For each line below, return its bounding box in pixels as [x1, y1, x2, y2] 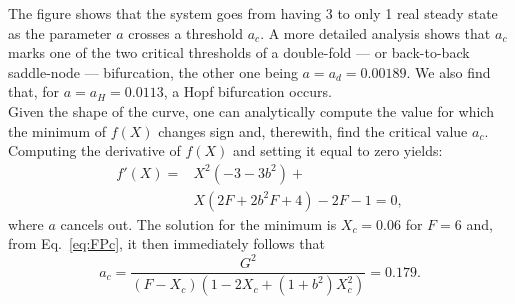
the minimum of [8, 120, 106, 141]
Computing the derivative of [8, 140, 181, 161]
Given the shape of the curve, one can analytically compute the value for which [8, 100, 494, 121]
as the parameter [8, 22, 112, 43]
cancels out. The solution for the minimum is [60, 213, 337, 234]
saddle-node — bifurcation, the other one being [8, 61, 298, 82]
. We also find [406, 61, 491, 82]
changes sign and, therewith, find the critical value [158, 120, 468, 141]
